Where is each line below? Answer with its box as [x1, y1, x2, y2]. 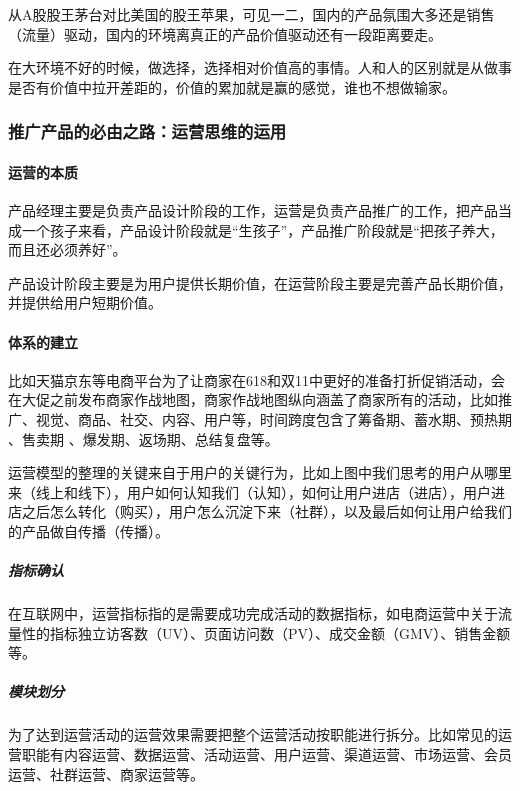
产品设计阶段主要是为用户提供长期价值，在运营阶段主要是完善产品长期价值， [8, 272, 512, 293]
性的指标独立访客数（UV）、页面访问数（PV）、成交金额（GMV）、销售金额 [21, 622, 511, 643]
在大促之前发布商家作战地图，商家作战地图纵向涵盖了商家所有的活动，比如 [8, 389, 498, 410]
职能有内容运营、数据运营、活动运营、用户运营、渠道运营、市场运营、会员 [21, 744, 512, 765]
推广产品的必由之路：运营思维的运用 [8, 119, 287, 144]
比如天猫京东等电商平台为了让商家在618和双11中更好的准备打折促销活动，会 [8, 369, 505, 390]
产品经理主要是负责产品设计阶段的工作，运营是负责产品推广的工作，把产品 [8, 200, 498, 221]
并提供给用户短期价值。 [8, 292, 162, 313]
